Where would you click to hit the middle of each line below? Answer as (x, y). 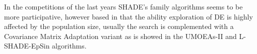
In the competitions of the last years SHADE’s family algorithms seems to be (123, 6)
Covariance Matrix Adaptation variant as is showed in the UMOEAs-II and (120, 36)
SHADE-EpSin (27, 46)
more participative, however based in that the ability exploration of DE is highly (128, 16)
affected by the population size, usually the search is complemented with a (119, 26)
